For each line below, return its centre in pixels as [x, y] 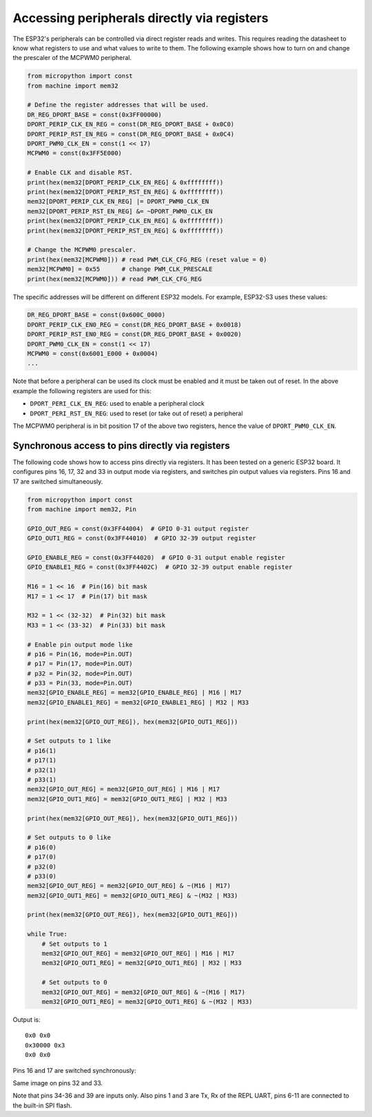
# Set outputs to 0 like [69, 838]
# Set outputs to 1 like [69, 741]
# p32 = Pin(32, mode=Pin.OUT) [80, 673]
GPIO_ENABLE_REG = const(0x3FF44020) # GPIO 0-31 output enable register [156, 558]
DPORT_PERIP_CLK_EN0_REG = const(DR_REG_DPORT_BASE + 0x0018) [134, 325]
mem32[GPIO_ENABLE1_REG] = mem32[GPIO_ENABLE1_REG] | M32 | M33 [138, 702]
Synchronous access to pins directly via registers [121, 445]
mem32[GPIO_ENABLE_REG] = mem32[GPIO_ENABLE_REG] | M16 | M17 [134, 693]
